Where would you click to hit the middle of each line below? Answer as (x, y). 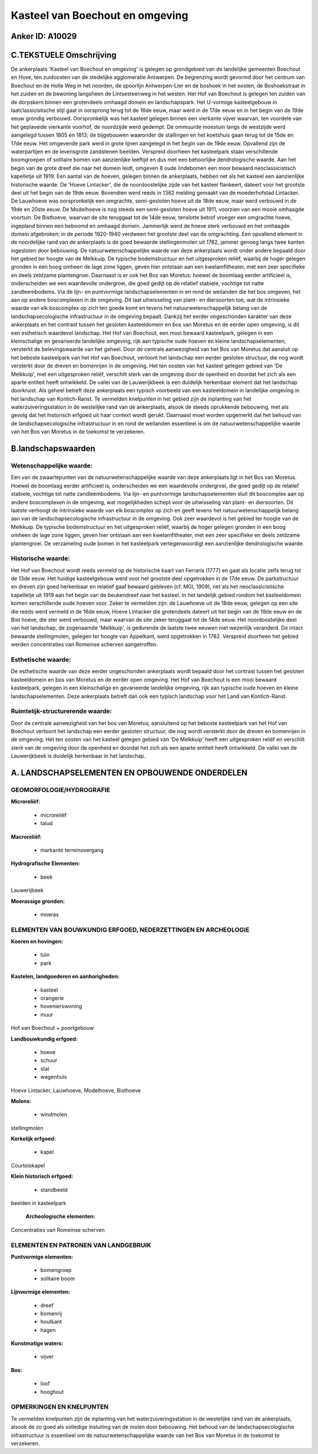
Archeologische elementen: (60, 1217)
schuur (49, 1061)
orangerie (52, 998)
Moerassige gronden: (38, 901)
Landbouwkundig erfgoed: (44, 1039)
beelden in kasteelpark (39, 1203)
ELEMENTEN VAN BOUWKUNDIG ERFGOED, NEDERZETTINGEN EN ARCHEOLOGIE (130, 929)
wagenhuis (54, 1077)
